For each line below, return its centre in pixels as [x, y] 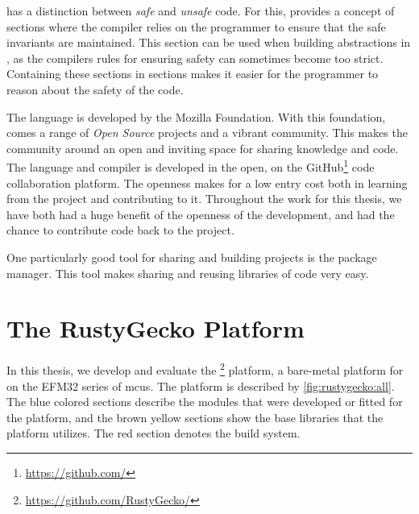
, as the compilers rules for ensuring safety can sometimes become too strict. [195, 58]
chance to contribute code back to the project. [120, 230]
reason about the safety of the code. [95, 89]
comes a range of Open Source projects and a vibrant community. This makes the [207, 133]
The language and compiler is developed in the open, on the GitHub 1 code [191, 166]
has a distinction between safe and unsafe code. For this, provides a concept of [201, 10]
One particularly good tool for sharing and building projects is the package [192, 257]
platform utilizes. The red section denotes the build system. [153, 433]
